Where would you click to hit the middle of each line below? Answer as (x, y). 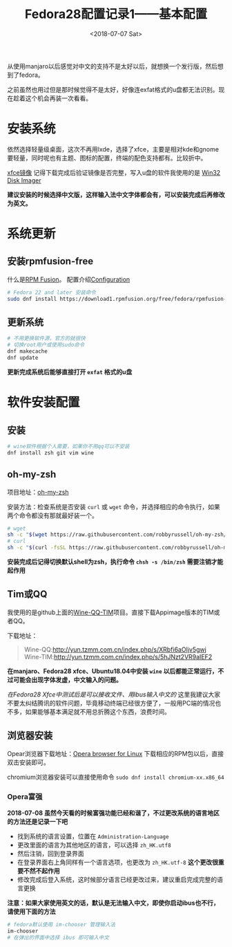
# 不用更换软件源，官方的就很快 (46, 339)
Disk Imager (24, 180)
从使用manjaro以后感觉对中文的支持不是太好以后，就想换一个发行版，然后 (113, 66)
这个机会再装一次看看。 (58, 98)
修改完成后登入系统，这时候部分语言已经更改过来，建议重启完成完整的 (117, 879)
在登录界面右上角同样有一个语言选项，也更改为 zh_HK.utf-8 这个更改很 (118, 862)
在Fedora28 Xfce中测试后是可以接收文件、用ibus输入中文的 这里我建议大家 (114, 694)
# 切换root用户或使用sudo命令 (46, 345)
